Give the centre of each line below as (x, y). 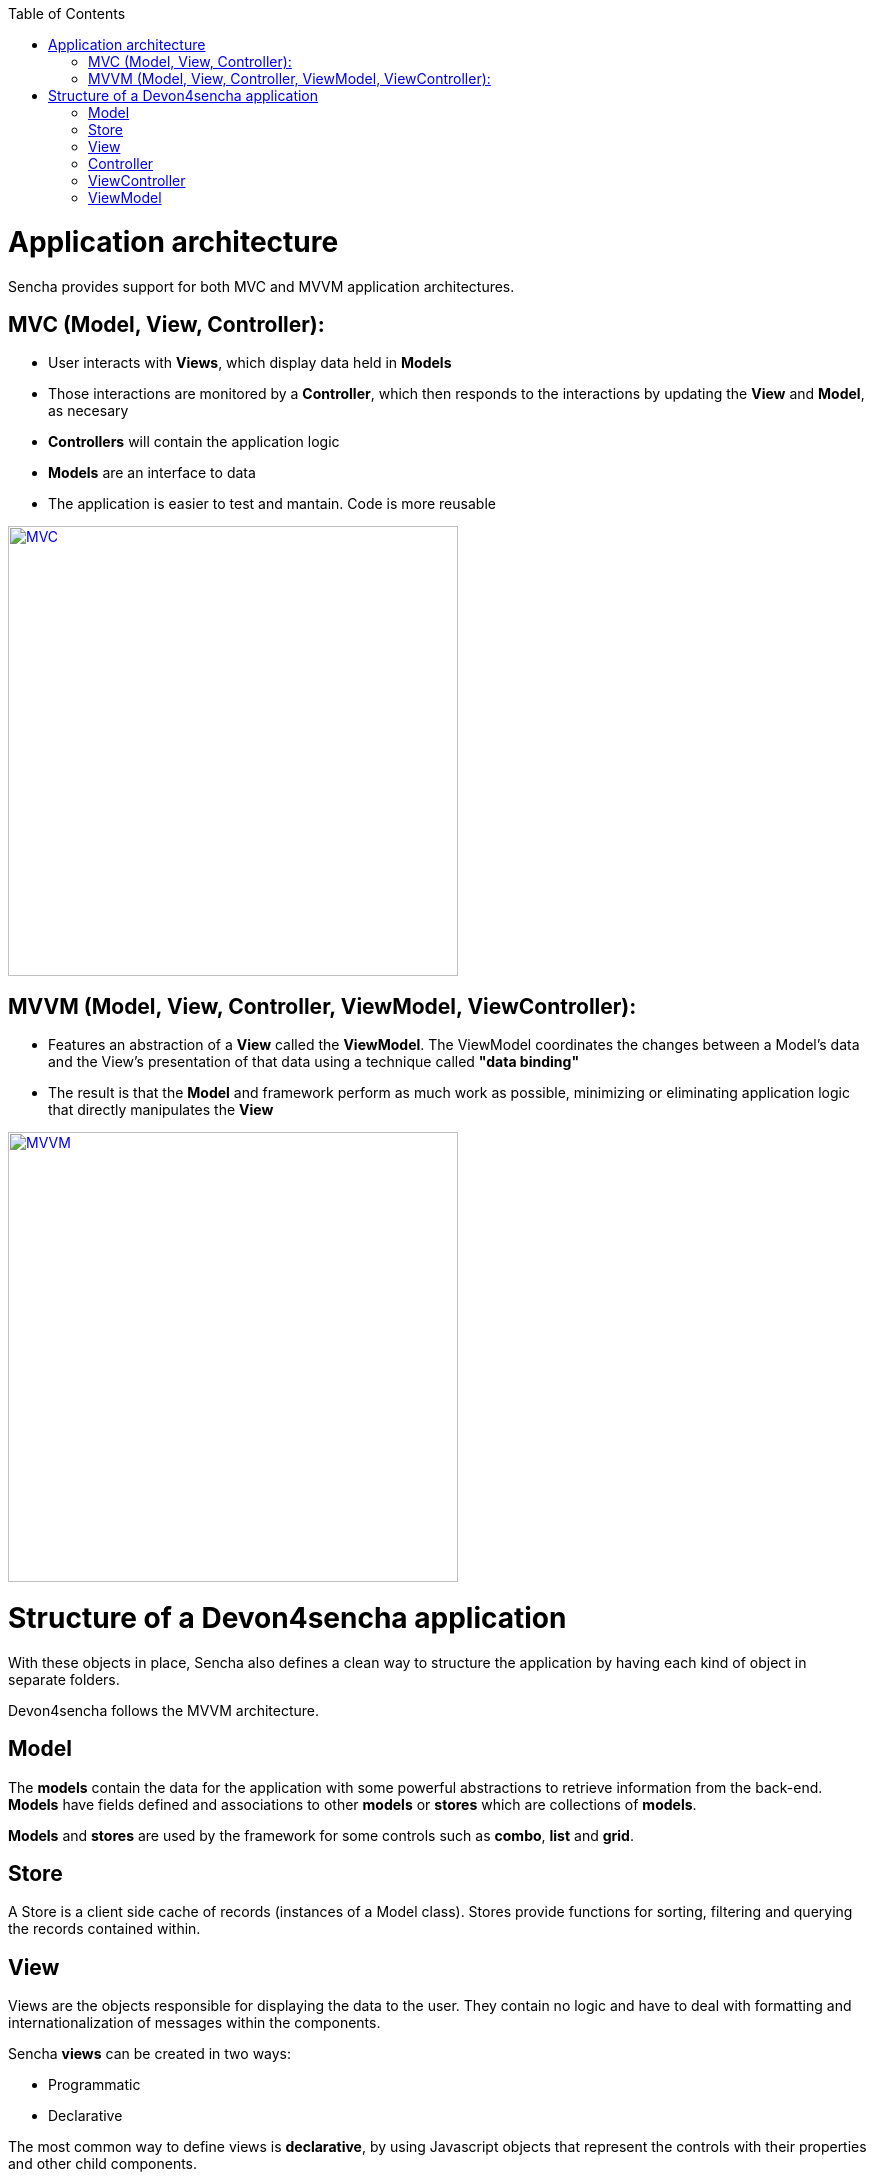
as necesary (88, 411)
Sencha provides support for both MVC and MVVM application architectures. (261, 286)
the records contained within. (104, 1929)
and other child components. (103, 2164)
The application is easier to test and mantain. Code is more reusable (272, 504)
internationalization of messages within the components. (194, 2023)
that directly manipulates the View (161, 1110)
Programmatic (94, 2085)
